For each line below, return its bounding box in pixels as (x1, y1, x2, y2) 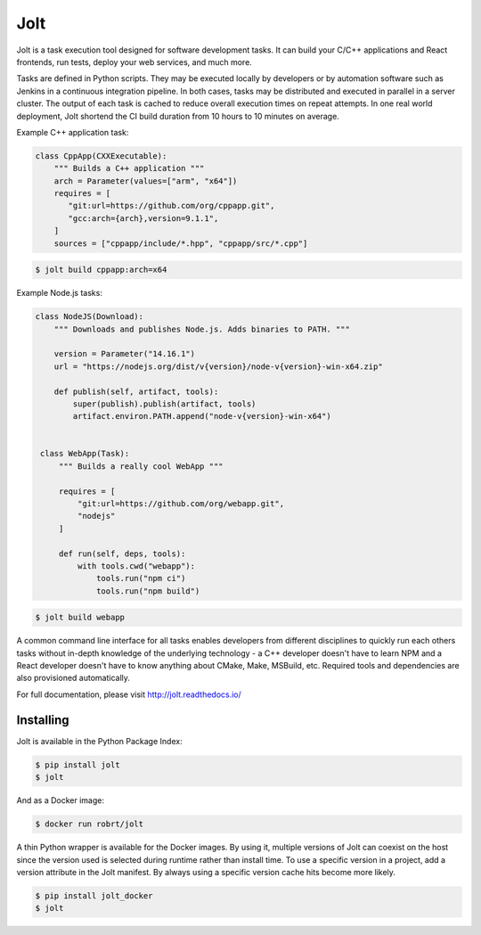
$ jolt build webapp (35, 612, 125, 623)
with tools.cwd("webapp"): (77, 561, 196, 570)
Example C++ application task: (16, 127, 129, 137)
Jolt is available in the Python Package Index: (16, 735, 183, 746)
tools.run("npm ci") (96, 573, 186, 584)
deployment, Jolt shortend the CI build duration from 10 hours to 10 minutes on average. (16, 111, 340, 121)
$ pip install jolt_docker (35, 890, 153, 900)
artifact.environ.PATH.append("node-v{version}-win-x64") (72, 411, 331, 422)
